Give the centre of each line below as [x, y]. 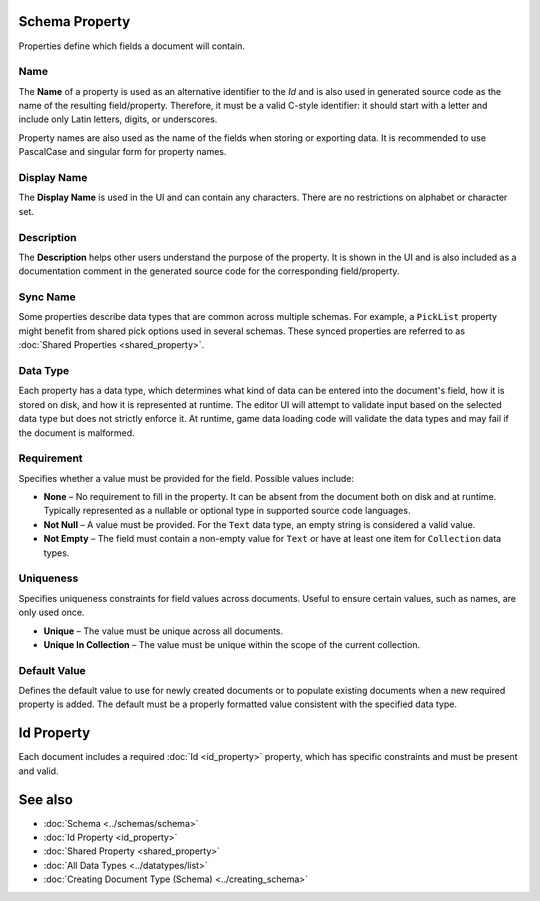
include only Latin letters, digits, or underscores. [118, 119]
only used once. [51, 612]
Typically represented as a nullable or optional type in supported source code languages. [227, 511]
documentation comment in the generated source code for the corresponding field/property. [209, 271]
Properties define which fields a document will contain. [131, 46]
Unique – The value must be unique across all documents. [163, 631]
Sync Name [47, 297]
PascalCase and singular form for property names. [122, 152]
